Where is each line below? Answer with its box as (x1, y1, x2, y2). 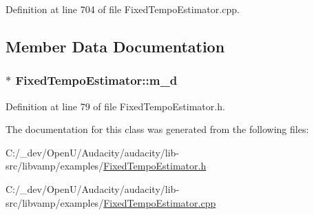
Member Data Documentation (6, 35, 225, 57)
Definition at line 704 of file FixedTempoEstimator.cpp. (6, 2, 240, 16)
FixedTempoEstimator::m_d (15, 72, 178, 89)
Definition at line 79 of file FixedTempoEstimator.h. (6, 99, 225, 113)
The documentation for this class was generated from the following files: (6, 122, 309, 136)
